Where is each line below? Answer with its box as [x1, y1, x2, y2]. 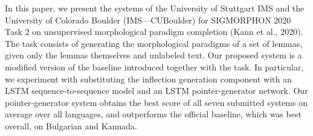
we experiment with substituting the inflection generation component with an [5, 72, 292, 85]
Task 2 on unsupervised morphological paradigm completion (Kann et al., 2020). [5, 25, 303, 38]
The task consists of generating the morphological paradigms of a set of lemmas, [5, 37, 303, 49]
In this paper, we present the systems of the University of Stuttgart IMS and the [5, 2, 305, 14]
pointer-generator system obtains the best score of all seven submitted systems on [5, 96, 308, 108]
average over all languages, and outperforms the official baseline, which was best [5, 108, 302, 120]
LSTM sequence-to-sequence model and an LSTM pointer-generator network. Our [5, 84, 308, 97]
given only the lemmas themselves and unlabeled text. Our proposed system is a [5, 49, 302, 61]
